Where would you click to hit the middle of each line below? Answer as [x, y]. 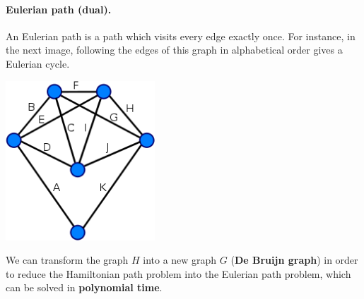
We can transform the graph [67, 260]
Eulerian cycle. [38, 63]
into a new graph [180, 260]
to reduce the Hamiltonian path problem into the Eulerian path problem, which [178, 273]
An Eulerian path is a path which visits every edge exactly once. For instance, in [181, 36]
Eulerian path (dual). [59, 9]
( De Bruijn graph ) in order [294, 260]
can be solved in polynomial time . [84, 287]
